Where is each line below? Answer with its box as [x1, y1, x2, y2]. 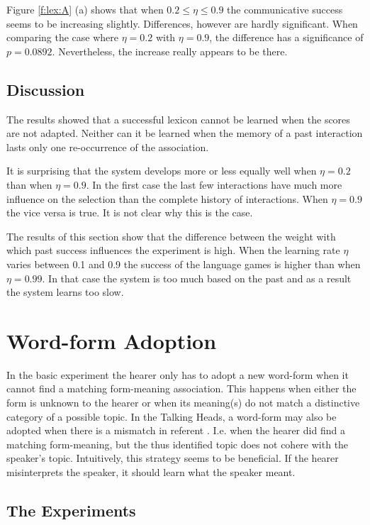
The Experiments [6, 499, 136, 521]
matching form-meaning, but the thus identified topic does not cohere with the [6, 436, 349, 451]
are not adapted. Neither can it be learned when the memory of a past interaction [6, 126, 363, 140]
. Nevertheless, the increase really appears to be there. [52, 43, 288, 58]
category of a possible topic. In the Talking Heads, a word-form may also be [6, 409, 337, 424]
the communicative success [227, 2, 343, 16]
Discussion [6, 78, 85, 100]
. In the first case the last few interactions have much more [86, 177, 342, 192]
